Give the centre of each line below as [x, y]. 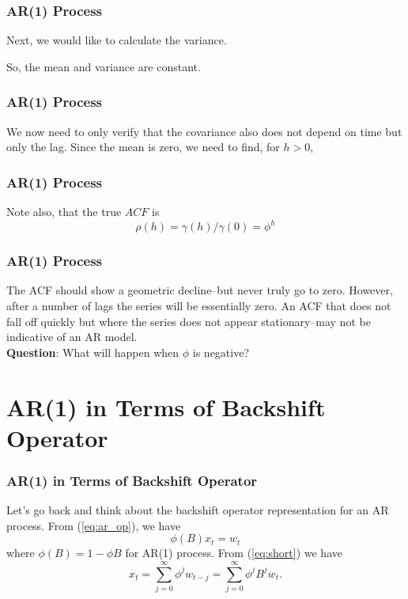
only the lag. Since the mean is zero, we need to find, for [143, 147]
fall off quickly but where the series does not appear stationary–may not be [189, 321]
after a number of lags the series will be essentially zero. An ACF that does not [199, 305]
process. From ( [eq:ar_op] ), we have [94, 525]
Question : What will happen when [93, 352]
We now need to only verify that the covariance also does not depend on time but [204, 131]
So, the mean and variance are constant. [104, 66]
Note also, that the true [64, 212]
